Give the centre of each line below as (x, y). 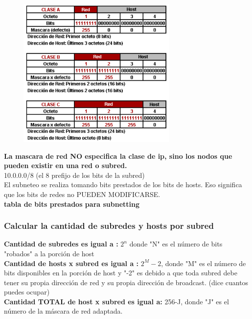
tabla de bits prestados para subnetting (72, 204)
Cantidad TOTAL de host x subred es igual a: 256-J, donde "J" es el (116, 301)
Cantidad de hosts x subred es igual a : (71, 263)
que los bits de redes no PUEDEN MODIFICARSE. (82, 194)
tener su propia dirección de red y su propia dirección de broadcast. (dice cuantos (126, 282)
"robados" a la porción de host (49, 253)
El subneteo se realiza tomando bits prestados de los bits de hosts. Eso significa (123, 184)
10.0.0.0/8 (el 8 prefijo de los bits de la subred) (74, 175)
